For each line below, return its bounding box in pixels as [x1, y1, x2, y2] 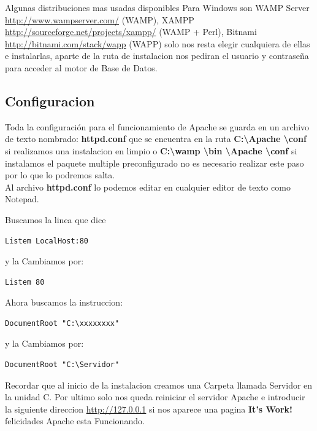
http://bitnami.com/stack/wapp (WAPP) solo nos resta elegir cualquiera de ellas [5, 37, 310, 50]
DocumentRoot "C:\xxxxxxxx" [5, 318, 120, 328]
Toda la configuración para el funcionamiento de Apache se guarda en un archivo [5, 120, 310, 133]
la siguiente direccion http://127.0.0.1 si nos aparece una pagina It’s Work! [5, 402, 292, 415]
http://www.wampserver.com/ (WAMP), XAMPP [5, 13, 194, 26]
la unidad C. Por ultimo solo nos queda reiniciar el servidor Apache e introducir [5, 390, 305, 403]
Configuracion [5, 91, 95, 110]
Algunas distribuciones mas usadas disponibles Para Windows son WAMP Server [5, 1, 310, 14]
